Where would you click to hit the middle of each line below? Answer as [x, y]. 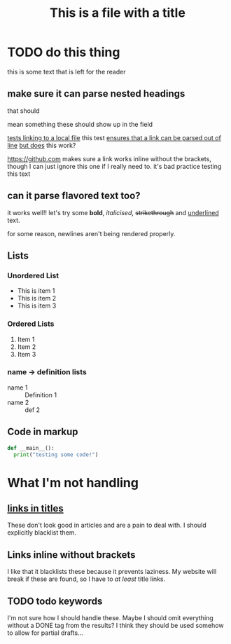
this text [19, 174]
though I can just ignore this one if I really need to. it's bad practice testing [114, 166]
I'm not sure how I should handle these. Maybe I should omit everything [110, 618]
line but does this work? [42, 145]
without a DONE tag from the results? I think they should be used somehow [115, 626]
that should [23, 111]
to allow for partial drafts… [45, 633]
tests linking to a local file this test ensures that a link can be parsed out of [114, 137]
